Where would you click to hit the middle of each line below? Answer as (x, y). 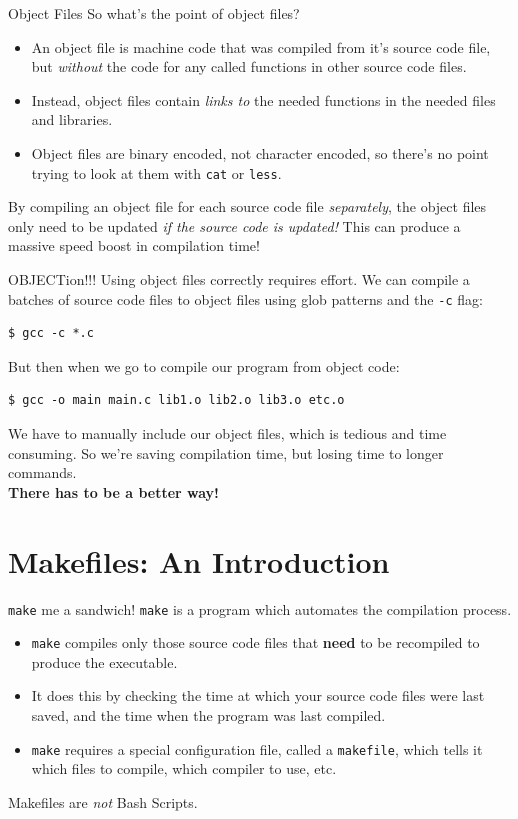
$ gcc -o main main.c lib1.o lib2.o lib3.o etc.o (176, 400)
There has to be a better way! (114, 491)
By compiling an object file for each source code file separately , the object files (247, 206)
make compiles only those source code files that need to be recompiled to (255, 642)
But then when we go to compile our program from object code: (204, 365)
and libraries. (72, 119)
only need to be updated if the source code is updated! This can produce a (234, 225)
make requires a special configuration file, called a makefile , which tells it (257, 748)
